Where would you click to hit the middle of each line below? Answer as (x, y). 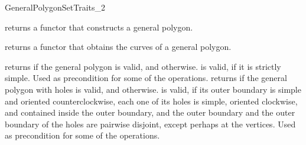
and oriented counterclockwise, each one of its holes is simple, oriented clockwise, (151, 101)
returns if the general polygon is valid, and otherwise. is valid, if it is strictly (143, 66)
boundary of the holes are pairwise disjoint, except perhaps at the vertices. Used (150, 124)
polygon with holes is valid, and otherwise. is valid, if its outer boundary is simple (153, 89)
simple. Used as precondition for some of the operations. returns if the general (146, 78)
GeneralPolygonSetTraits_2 (55, 7)
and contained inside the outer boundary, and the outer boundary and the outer (150, 112)
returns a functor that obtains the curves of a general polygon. (118, 47)
